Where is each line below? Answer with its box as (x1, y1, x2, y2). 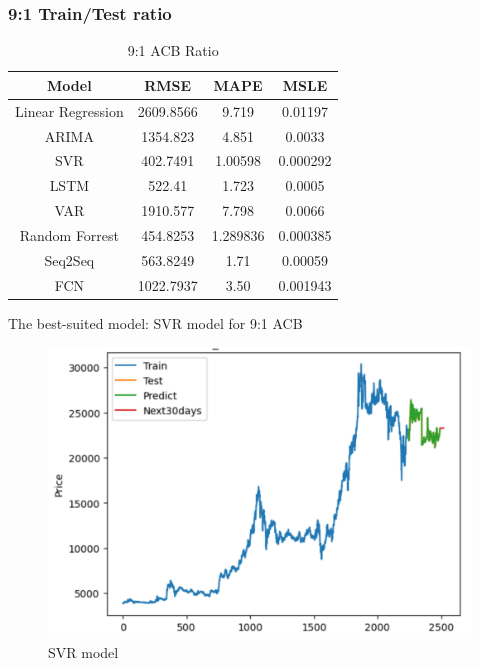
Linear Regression (15, 100, 124, 121)
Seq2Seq (44, 249, 95, 270)
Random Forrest (19, 224, 120, 245)
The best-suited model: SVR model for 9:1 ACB (8, 312, 303, 333)
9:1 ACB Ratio (127, 40, 219, 61)
